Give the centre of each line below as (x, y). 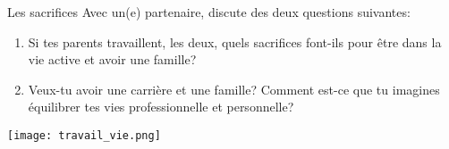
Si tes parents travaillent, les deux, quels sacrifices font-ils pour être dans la (235, 41)
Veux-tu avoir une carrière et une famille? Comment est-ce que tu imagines (234, 89)
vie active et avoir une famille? (112, 59)
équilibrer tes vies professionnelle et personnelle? (161, 107)
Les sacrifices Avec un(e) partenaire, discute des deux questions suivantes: (209, 12)
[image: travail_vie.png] (84, 135)
